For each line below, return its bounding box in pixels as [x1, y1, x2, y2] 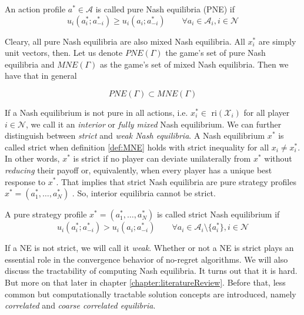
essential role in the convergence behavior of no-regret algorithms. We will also [5, 253, 288, 265]
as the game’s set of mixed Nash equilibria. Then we [100, 58, 289, 70]
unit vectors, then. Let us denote [5, 46, 123, 59]
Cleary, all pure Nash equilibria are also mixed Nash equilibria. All [5, 35, 245, 47]
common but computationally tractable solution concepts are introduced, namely [5, 287, 296, 300]
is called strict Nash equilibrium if [156, 208, 280, 220]
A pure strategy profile [5, 208, 87, 220]
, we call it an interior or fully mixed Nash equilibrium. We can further [26, 118, 282, 130]
